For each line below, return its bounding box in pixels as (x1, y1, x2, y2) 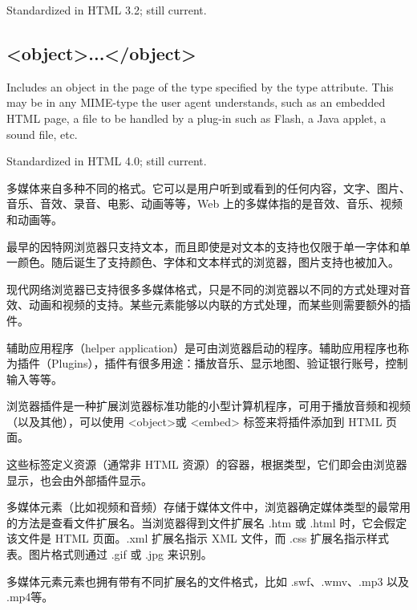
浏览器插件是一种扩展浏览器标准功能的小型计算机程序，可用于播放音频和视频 (6, 397, 411, 414)
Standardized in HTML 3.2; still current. (6, 2, 207, 18)
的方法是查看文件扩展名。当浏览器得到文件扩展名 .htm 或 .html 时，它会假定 (6, 514, 407, 531)
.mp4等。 (6, 588, 54, 605)
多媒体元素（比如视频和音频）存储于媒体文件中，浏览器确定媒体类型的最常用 (6, 498, 411, 515)
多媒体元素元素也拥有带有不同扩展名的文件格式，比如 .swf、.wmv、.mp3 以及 (6, 572, 410, 589)
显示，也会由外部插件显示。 (6, 471, 152, 488)
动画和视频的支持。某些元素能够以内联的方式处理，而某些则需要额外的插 (28, 296, 411, 313)
